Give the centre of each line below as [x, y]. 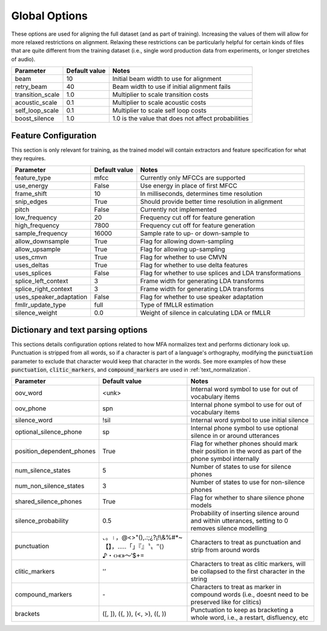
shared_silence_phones [48, 502]
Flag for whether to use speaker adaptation [202, 297]
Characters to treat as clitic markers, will [248, 564]
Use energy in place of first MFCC [189, 186]
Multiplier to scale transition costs [160, 95]
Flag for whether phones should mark [244, 443]
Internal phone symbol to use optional [245, 428]
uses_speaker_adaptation [51, 297]
